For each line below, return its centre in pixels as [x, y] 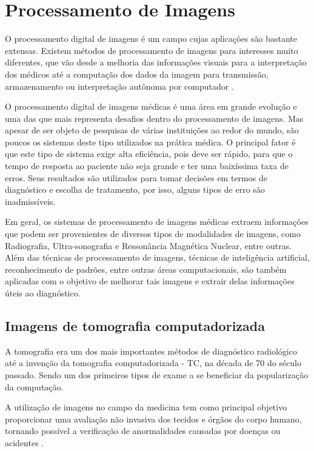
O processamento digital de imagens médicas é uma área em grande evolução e [151, 106]
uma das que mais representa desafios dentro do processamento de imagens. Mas [154, 118]
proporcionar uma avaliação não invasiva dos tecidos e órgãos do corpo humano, [153, 419]
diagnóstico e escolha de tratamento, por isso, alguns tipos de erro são [135, 189]
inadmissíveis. [30, 201]
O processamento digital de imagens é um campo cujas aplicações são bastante [151, 38]
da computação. [34, 386]
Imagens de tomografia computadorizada [135, 325]
